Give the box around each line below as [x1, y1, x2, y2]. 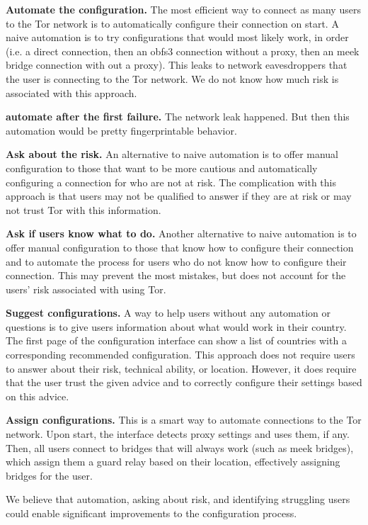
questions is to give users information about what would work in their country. [6, 319, 347, 334]
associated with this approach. [6, 85, 137, 100]
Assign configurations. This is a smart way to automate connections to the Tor [6, 412, 362, 427]
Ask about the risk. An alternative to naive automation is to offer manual [6, 147, 339, 162]
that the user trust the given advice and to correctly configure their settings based [6, 375, 362, 390]
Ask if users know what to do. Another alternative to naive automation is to [6, 226, 357, 241]
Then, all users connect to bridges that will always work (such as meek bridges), [6, 440, 354, 455]
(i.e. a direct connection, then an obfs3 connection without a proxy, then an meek [6, 43, 360, 58]
